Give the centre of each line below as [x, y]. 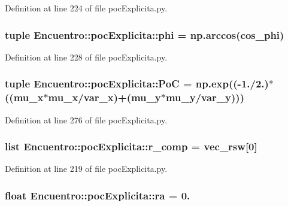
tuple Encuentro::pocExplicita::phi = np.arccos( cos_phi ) [145, 34]
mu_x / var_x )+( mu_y [104, 97]
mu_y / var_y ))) [205, 97]
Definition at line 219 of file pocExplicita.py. [86, 169]
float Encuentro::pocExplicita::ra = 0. [98, 195]
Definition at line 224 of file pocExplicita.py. [86, 8]
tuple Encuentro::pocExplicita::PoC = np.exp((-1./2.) [137, 84]
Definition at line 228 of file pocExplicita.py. [86, 57]
